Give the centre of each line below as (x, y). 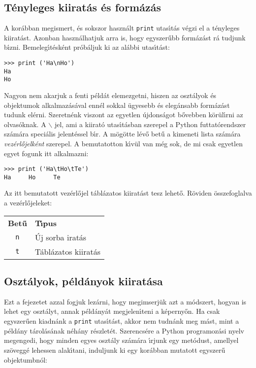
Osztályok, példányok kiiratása (83, 281)
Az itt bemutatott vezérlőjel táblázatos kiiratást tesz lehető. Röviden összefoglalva (128, 193)
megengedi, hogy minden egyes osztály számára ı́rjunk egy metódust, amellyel (121, 340)
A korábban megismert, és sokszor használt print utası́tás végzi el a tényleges (122, 28)
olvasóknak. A (25, 124)
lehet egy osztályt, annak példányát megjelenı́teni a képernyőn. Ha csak (112, 311)
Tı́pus (46, 223)
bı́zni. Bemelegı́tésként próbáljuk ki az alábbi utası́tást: (87, 47)
